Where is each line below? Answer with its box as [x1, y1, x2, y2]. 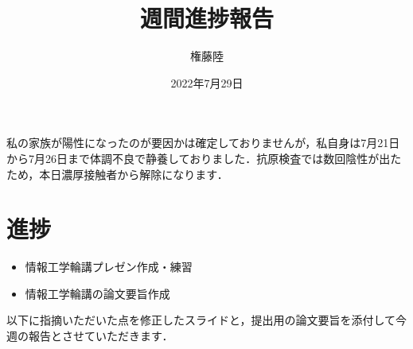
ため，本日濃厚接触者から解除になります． [6, 165, 228, 182]
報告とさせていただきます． [28, 328, 173, 343]
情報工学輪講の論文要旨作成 [25, 285, 170, 301]
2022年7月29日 [170, 74, 244, 91]
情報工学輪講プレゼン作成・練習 [25, 258, 193, 275]
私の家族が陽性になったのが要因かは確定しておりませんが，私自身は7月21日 [6, 134, 400, 151]
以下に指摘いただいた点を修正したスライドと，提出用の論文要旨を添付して [6, 312, 396, 328]
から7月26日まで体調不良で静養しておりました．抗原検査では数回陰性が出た [6, 149, 402, 166]
